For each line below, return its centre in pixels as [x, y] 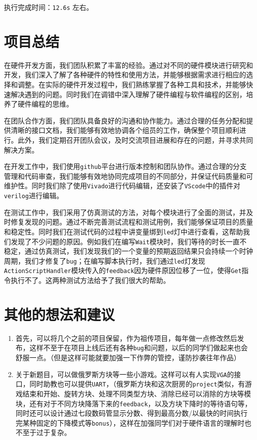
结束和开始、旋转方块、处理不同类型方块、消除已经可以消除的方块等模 [137, 393]
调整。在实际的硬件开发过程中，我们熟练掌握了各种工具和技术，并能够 [132, 84]
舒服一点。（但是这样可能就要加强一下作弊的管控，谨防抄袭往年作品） [128, 357]
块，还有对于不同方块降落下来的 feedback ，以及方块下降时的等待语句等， [134, 403]
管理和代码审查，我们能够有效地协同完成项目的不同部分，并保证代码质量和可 [128, 176]
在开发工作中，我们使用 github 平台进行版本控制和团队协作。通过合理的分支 [125, 166]
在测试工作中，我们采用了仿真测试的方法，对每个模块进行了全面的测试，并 [125, 212]
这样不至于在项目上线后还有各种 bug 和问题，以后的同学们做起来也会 [139, 348]
